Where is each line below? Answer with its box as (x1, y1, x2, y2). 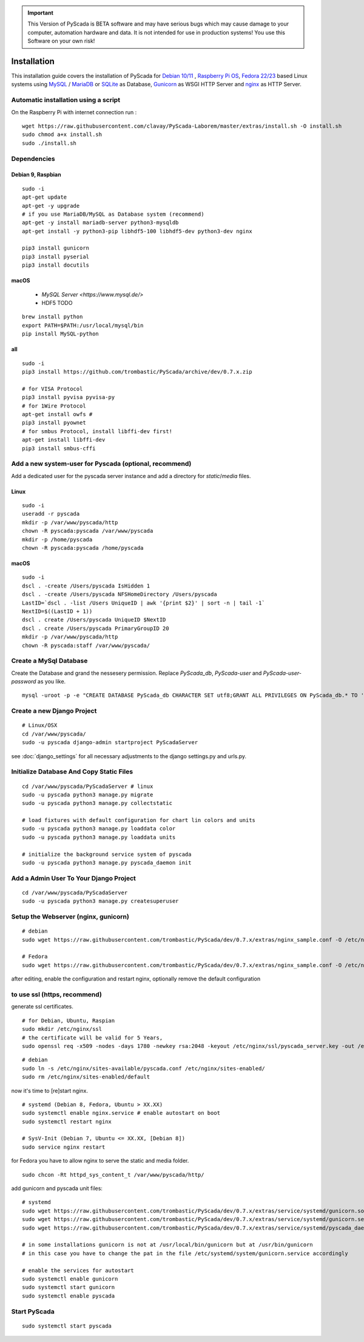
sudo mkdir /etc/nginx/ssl (22, 1025, 103, 1033)
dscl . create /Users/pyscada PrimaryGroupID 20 (22, 625, 169, 632)
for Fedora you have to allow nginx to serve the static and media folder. (11, 1157, 189, 1165)
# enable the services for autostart (22, 1267, 135, 1274)
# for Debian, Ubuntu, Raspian (22, 1017, 115, 1024)
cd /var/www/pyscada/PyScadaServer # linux (22, 782, 153, 790)
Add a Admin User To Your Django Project (11, 874, 136, 882)
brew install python (22, 313, 83, 320)
